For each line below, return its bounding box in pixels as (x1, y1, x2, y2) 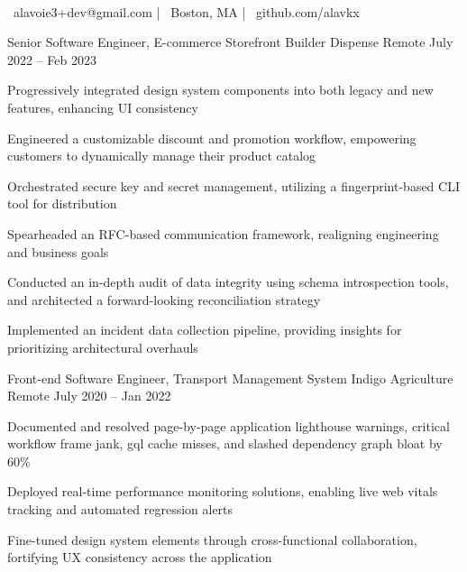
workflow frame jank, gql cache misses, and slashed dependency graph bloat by (7, 434, 443, 453)
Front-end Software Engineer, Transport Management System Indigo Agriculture (7, 368, 453, 387)
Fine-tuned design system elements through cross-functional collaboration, (7, 530, 417, 549)
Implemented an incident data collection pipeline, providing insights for (7, 320, 402, 339)
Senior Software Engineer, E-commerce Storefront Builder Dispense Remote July (7, 32, 453, 51)
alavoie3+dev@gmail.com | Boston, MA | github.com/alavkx (13, 2, 360, 21)
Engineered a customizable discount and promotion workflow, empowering (7, 128, 417, 147)
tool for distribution (7, 194, 117, 213)
